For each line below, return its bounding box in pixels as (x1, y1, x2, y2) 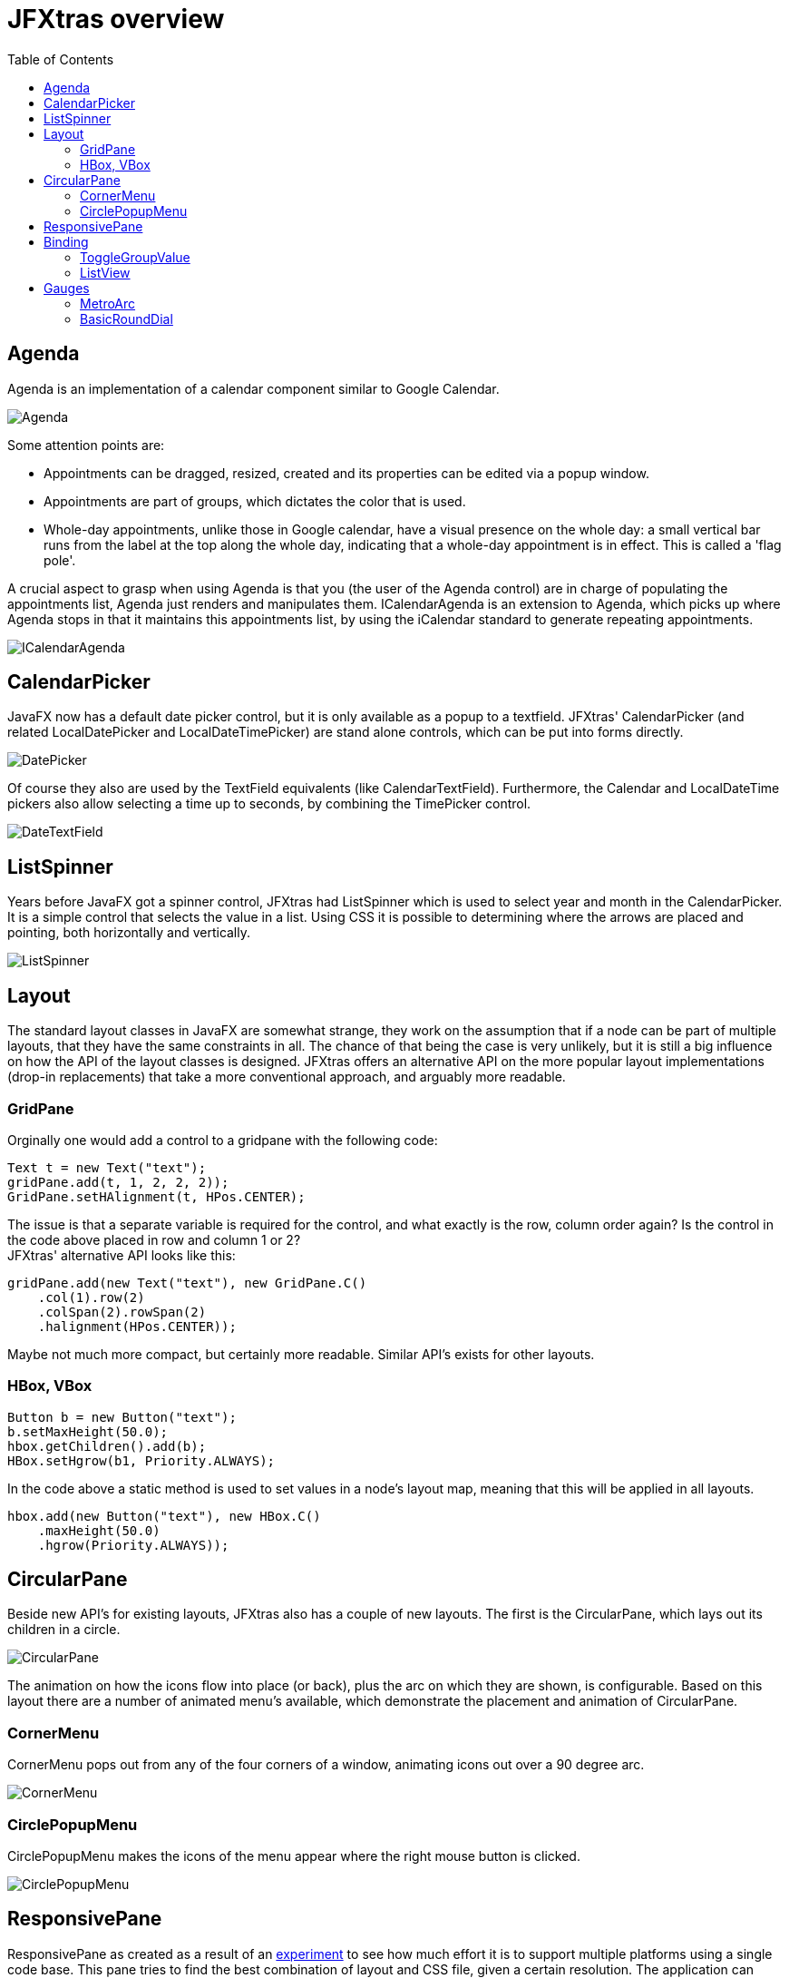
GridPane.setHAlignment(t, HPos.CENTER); (7, 1189, 306, 1204)
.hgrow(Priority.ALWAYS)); (37, 1537, 229, 1552)
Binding (44, 233, 89, 250)
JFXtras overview (7, 4, 225, 34)
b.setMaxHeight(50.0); (7, 1424, 169, 1439)
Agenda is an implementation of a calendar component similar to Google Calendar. (7, 380, 500, 397)
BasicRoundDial (80, 310, 173, 327)
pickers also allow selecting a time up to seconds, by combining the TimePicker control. (7, 796, 531, 812)
